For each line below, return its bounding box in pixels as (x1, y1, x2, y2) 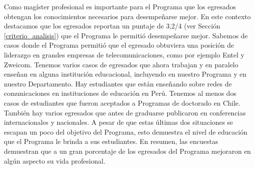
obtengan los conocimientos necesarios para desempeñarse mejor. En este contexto (4, 11, 251, 21)
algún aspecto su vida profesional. (4, 155, 105, 166)
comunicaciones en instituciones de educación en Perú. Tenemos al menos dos (4, 88, 236, 98)
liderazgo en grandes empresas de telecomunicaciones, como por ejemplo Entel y (4, 49, 245, 59)
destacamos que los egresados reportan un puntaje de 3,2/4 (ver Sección (4, 21, 221, 31)
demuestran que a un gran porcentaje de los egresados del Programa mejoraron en (4, 145, 251, 156)
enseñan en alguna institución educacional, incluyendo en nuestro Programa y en (4, 69, 247, 79)
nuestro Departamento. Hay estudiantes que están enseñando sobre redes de (4, 78, 232, 88)
